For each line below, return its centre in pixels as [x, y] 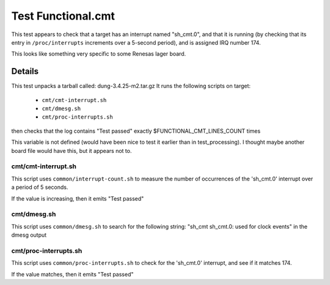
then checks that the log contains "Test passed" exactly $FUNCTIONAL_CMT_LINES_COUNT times [136, 131]
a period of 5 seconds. [40, 187]
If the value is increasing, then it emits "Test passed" [78, 198]
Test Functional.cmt [63, 16]
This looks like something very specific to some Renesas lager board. [99, 54]
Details [25, 71]
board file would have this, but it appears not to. [71, 150]
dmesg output [29, 235]
